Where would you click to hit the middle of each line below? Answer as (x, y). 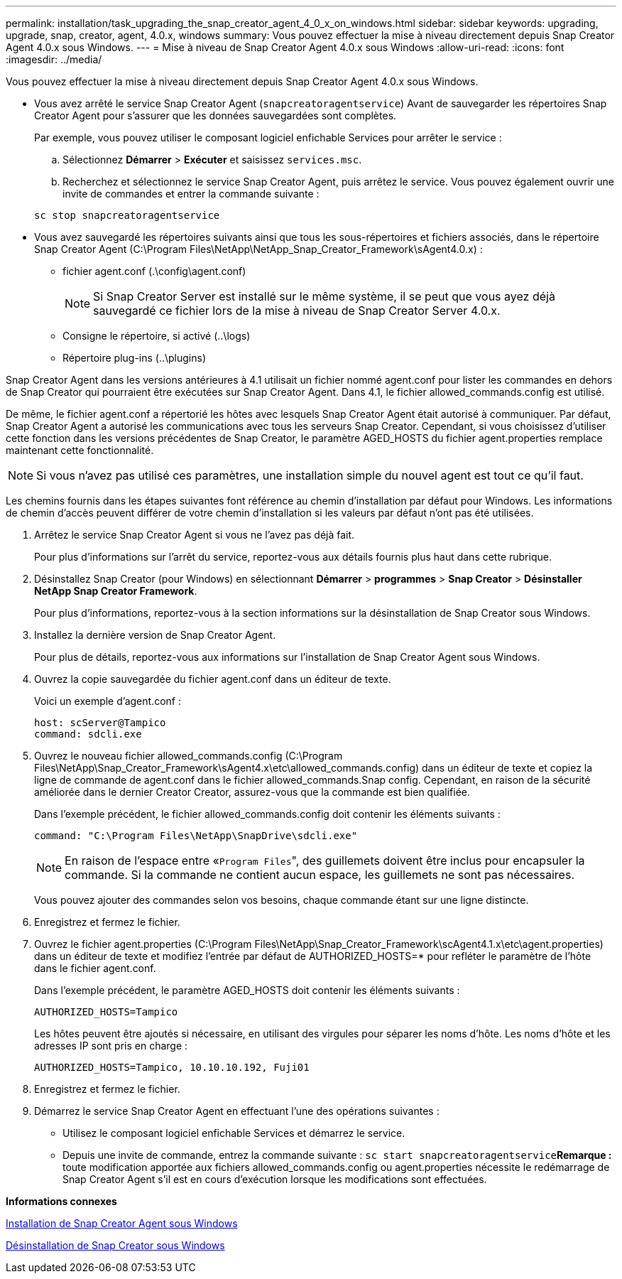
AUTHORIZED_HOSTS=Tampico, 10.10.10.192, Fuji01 (172, 1067)
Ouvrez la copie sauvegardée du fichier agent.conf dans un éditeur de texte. (213, 679)
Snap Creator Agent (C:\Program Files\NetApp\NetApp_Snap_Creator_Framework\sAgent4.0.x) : (258, 249)
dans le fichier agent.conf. (95, 968)
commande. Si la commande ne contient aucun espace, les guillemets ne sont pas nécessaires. (320, 875)
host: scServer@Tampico (100, 723)
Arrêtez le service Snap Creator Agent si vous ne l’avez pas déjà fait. (195, 535)
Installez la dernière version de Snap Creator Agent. (155, 635)
